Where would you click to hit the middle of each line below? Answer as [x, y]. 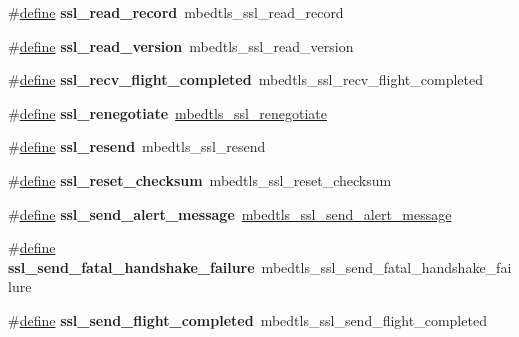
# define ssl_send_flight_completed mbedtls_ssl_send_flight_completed [247, 319]
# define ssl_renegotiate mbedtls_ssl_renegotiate [168, 112]
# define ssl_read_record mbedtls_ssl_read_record [176, 12]
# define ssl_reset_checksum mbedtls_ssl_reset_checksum [200, 179]
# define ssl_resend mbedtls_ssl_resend [137, 146]
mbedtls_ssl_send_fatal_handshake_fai [386, 266]
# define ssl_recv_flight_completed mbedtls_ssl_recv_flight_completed [245, 79]
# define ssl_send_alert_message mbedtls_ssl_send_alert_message [230, 213]
